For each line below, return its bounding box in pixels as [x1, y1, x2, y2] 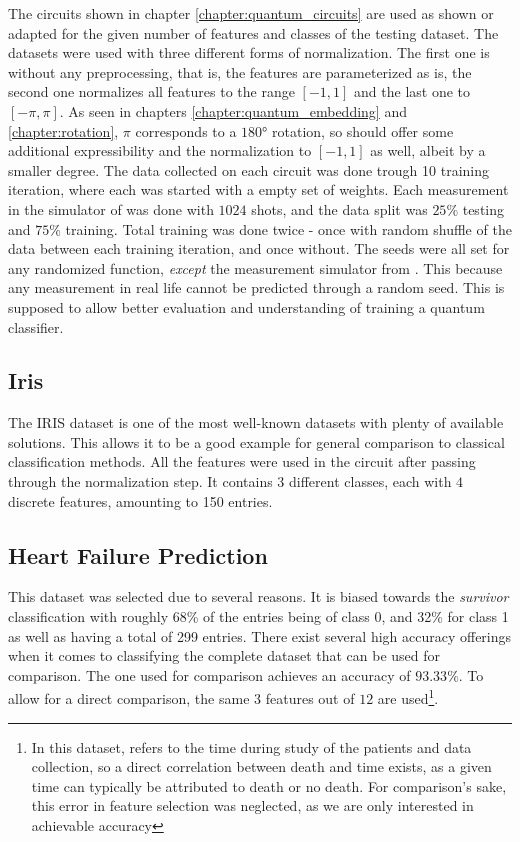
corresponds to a [135, 120, 237, 141]
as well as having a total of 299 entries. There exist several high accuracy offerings [8, 625, 512, 646]
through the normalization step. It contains [8, 471, 273, 492]
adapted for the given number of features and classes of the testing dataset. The [8, 22, 499, 43]
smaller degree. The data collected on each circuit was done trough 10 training [8, 159, 489, 180]
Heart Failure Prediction [8, 539, 268, 570]
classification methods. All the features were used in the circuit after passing [8, 451, 476, 472]
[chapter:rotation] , [8, 120, 119, 141]
